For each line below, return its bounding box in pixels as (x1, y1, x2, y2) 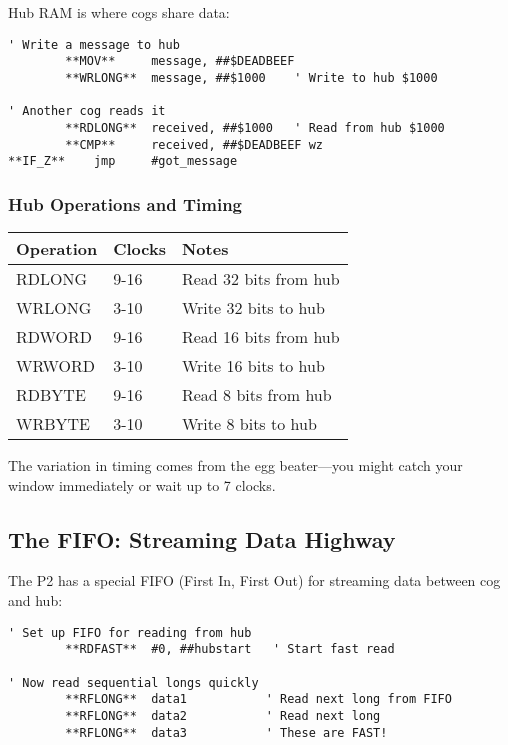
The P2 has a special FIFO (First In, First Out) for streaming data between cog (8, 570, 501, 591)
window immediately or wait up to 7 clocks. (8, 474, 276, 495)
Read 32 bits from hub (181, 267, 340, 291)
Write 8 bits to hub (181, 412, 317, 436)
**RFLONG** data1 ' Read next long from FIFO (65, 692, 452, 707)
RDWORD (16, 325, 93, 349)
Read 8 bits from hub (181, 383, 332, 407)
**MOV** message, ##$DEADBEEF (65, 54, 295, 69)
